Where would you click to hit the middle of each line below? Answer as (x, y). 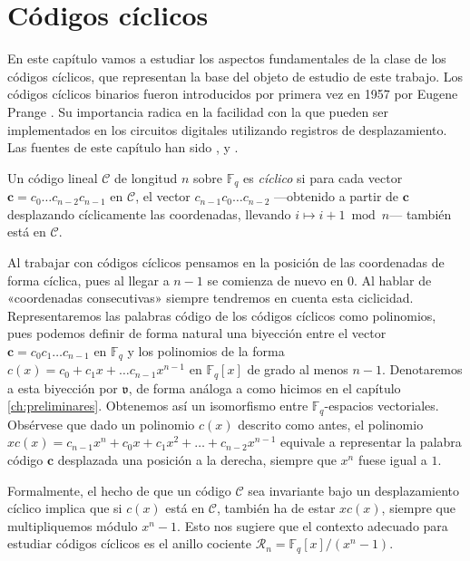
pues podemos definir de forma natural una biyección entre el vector (197, 333)
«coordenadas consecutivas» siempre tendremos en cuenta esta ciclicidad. (211, 298)
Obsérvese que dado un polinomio (101, 424)
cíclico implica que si (65, 508)
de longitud (146, 177)
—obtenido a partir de (337, 196)
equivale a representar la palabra (371, 442)
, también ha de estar (276, 508)
